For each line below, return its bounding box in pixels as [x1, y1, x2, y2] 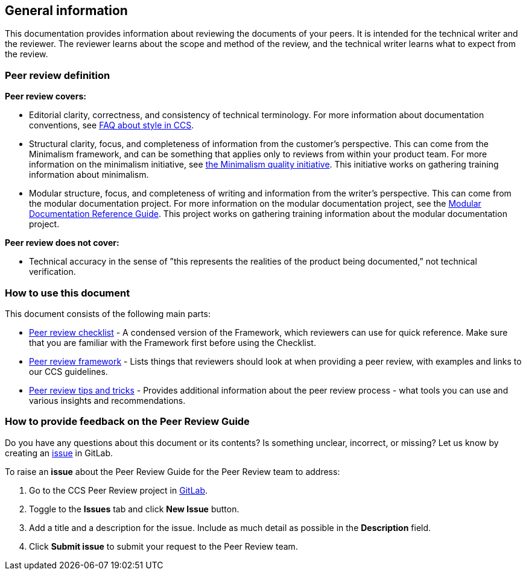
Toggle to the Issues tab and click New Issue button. [29, 503, 239, 514]
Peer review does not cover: [5, 237, 119, 248]
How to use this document [5, 286, 130, 299]
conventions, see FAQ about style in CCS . [29, 120, 194, 131]
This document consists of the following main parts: [5, 308, 211, 319]
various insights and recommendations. [29, 395, 186, 406]
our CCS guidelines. [29, 366, 108, 377]
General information [5, 3, 128, 18]
